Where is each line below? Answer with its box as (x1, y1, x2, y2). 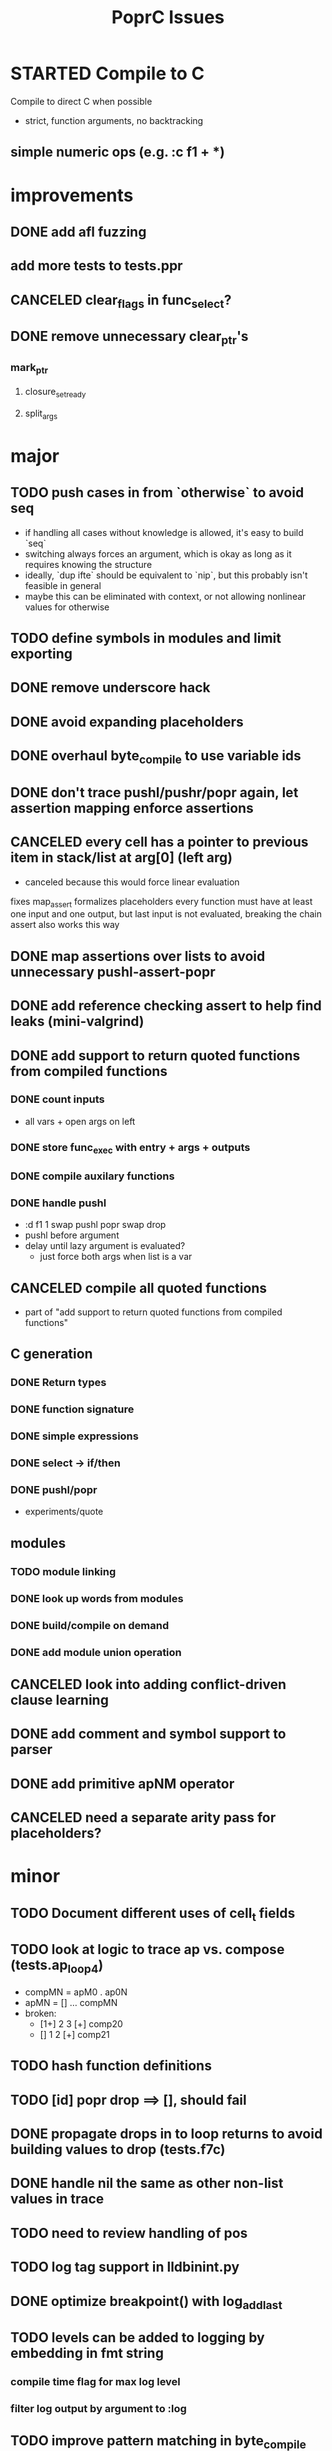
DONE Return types (10, 1376, 107, 1390)
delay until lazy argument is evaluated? (24, 1240, 186, 1252)
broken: (24, 2007, 57, 2019)
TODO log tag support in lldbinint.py (10, 2259, 240, 2276)
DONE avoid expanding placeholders (10, 713, 244, 730)
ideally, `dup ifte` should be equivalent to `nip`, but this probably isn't (24, 569, 308, 581)
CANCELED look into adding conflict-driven (10, 1676, 287, 1693)
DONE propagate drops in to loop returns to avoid (10, 2126, 323, 2142)
